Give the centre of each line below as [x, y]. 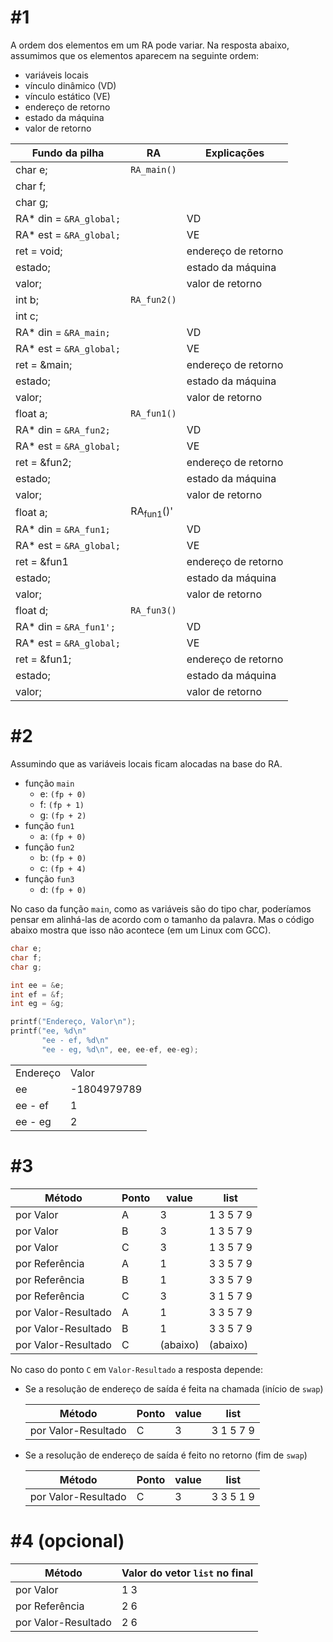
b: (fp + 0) [63, 858]
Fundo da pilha [68, 153]
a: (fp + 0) [63, 837]
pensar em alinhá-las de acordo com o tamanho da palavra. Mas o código [162, 920]
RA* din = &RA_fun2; [63, 429]
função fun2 [49, 847]
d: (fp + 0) [63, 890]
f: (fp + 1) [62, 805]
